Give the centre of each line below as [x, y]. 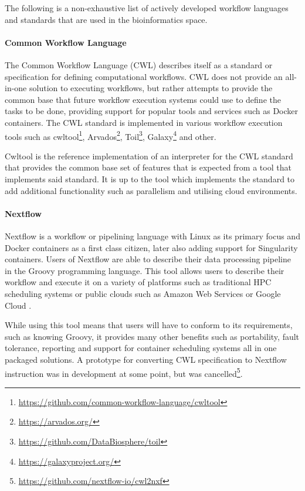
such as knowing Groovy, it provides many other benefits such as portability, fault [152, 336]
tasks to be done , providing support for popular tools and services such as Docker [152, 111]
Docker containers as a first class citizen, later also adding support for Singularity [151, 247]
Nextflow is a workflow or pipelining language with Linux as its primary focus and [152, 236]
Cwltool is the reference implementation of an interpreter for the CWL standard [149, 156]
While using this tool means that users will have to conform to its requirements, [149, 325]
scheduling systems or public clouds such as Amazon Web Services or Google [143, 293]
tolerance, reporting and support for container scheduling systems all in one [141, 348]
